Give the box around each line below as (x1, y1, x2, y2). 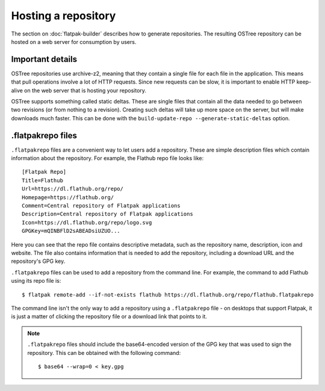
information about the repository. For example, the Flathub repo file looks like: (11, 155, 204, 162)
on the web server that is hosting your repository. (24, 87, 147, 94)
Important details (11, 54, 78, 64)
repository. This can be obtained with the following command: (27, 349, 181, 356)
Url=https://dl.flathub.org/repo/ (22, 185, 123, 192)
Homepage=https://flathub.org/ (22, 194, 114, 201)
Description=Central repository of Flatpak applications (22, 211, 194, 218)
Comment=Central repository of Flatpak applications (22, 202, 181, 209)
